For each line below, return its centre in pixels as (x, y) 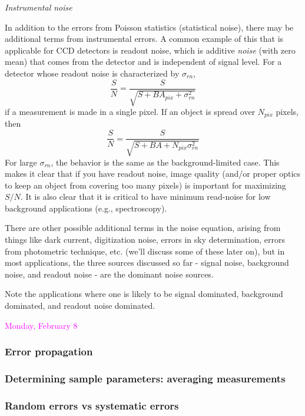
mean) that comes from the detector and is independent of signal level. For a (143, 62)
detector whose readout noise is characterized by (92, 73)
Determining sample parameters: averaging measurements (145, 378)
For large (21, 162)
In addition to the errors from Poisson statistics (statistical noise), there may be (149, 27)
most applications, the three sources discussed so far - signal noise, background (147, 263)
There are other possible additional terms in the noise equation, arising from (143, 228)
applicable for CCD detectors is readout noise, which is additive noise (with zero (150, 50)
